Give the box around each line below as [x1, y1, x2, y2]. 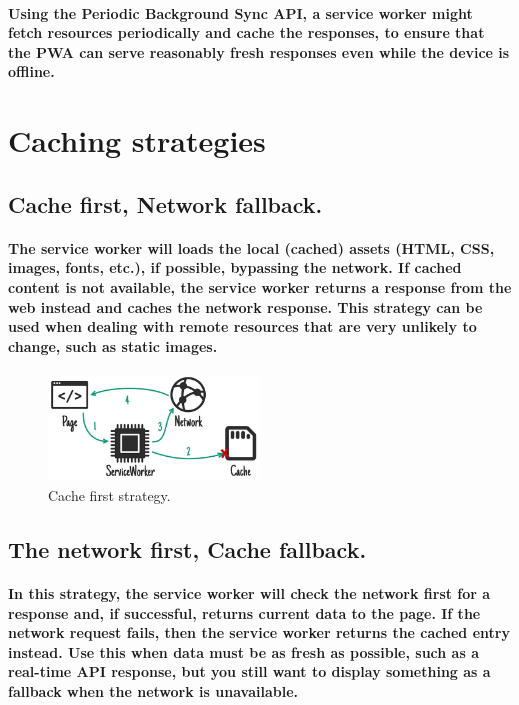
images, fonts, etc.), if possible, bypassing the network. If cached [8, 257, 462, 278]
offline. [8, 61, 55, 82]
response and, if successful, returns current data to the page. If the [8, 602, 481, 623]
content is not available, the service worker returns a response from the [8, 276, 512, 297]
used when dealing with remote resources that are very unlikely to [8, 316, 477, 337]
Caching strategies [8, 120, 266, 161]
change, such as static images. [8, 335, 218, 356]
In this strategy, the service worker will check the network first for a [8, 583, 491, 604]
